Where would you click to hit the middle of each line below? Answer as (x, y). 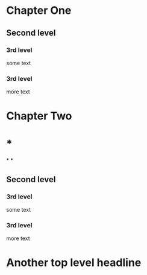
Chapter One (39, 11)
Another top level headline (74, 263)
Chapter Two (39, 116)
